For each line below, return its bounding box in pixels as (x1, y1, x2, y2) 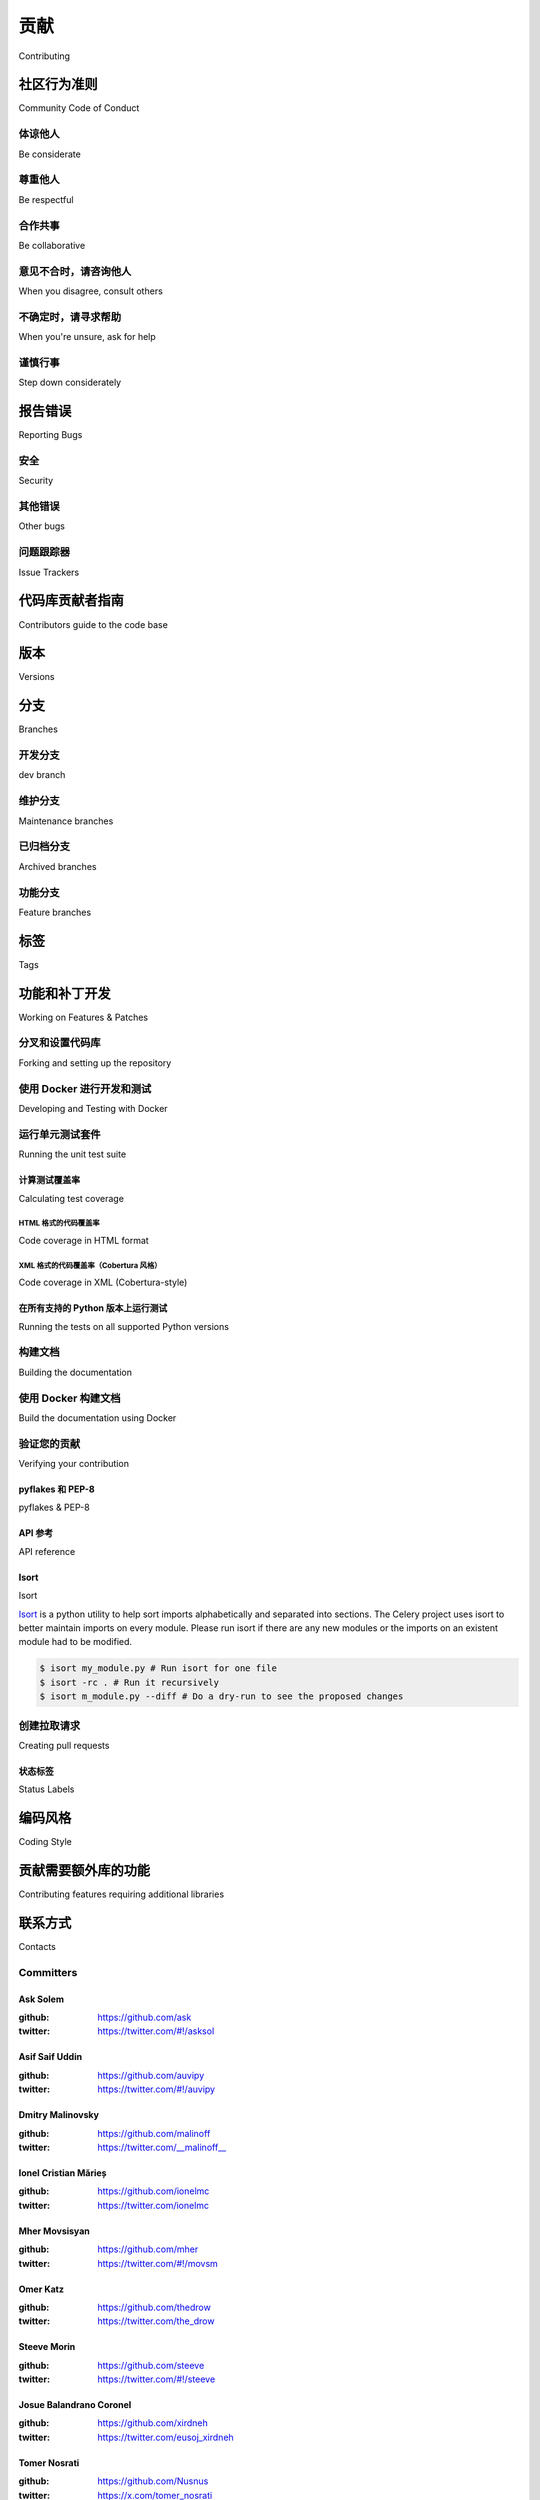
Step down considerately (18, 376, 122, 389)
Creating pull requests (18, 1739, 110, 1751)
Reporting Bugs (18, 429, 83, 441)
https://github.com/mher (97, 2243, 199, 2255)
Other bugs (18, 520, 65, 532)
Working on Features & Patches (18, 1011, 149, 1023)
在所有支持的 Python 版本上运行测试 (18, 1302, 168, 1314)
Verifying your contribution (18, 1458, 130, 1470)
